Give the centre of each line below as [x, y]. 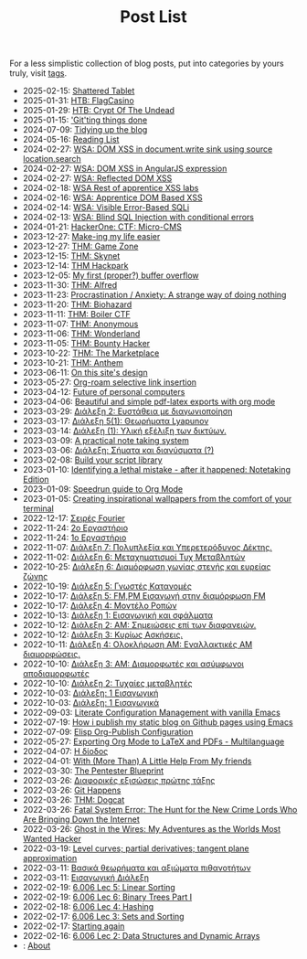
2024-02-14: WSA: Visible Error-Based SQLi [106, 208]
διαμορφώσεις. [51, 655]
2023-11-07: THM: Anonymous [80, 324]
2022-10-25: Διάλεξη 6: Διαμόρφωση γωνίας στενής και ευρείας [147, 567]
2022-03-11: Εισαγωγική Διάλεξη [85, 878]
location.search [52, 159]
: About [37, 946]
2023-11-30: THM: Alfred [69, 285]
